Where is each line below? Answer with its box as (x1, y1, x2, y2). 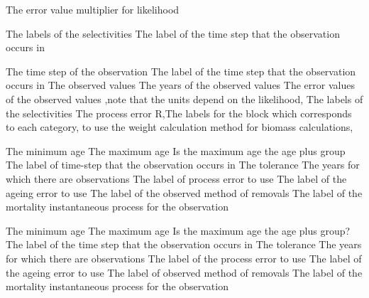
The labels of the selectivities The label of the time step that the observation (6, 26, 340, 41)
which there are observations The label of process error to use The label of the (6, 171, 347, 186)
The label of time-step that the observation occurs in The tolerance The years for (6, 157, 360, 172)
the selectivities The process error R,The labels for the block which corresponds (6, 105, 352, 120)
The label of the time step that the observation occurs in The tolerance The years (6, 237, 362, 252)
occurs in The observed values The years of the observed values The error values (6, 78, 355, 92)
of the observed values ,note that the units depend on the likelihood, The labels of (6, 91, 363, 106)
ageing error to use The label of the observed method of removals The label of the (6, 185, 363, 200)
